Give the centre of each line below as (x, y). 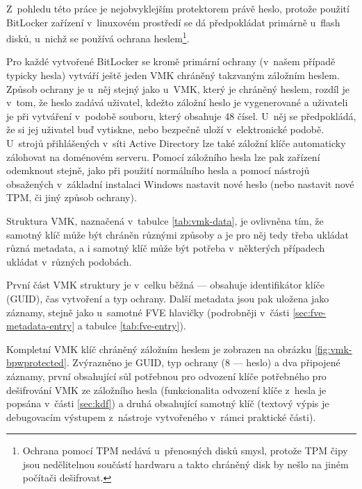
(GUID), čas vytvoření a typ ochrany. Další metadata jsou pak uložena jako (168, 298)
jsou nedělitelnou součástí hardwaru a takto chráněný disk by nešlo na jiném (186, 464)
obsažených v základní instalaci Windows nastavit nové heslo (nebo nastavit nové (180, 183)
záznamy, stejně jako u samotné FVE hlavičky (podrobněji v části (148, 312)
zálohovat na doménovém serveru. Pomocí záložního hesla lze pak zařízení (163, 156)
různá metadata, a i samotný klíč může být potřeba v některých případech (166, 248)
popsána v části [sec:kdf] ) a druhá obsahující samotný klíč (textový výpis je (168, 403)
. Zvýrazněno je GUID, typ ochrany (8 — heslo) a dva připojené (203, 362)
